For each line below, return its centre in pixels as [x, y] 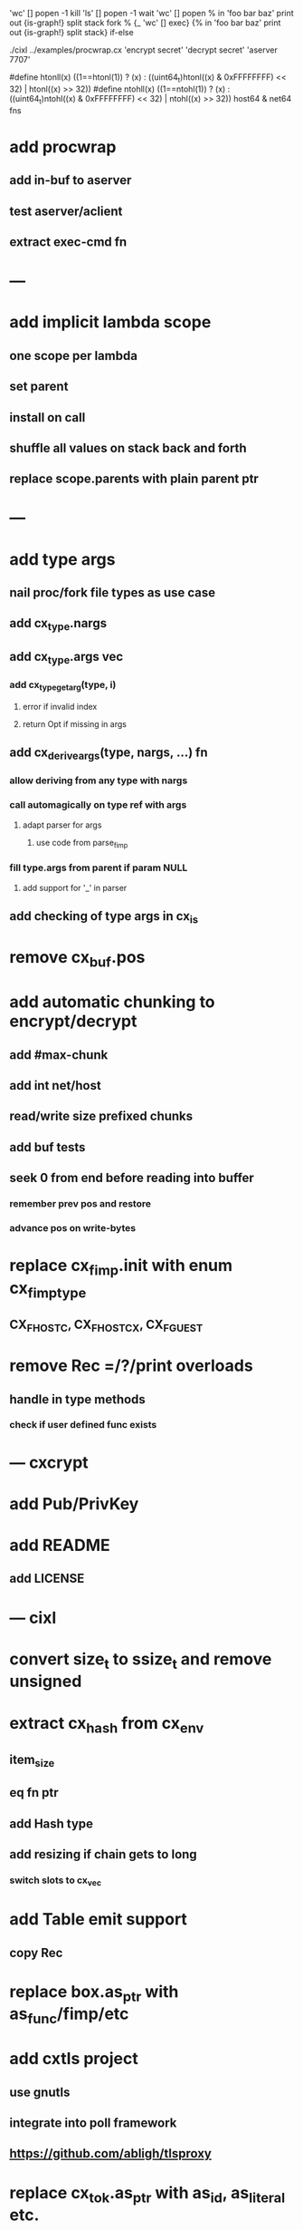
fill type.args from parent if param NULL [99, 868]
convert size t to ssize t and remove [141, 1661]
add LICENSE [47, 1579]
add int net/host [55, 1086]
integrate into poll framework [93, 2123]
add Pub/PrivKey [74, 1503]
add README [60, 1546]
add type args [62, 559]
